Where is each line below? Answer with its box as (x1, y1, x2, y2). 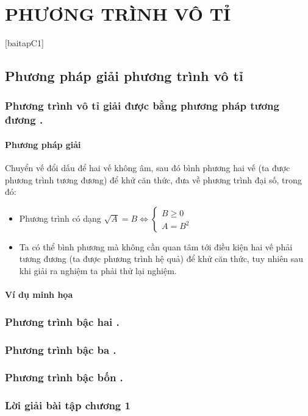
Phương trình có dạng (19, 211, 101, 224)
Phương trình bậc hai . (5, 314, 120, 329)
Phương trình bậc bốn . (5, 370, 123, 385)
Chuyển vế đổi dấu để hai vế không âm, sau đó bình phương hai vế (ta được (5, 161, 290, 174)
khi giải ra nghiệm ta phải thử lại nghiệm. (19, 264, 177, 277)
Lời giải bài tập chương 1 (5, 398, 131, 413)
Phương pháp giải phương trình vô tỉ (5, 66, 243, 85)
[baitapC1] (5, 37, 44, 49)
